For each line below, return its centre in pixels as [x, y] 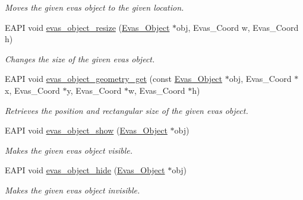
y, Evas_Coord [94, 90]
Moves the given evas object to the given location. [94, 7]
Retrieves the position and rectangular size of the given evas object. [127, 110]
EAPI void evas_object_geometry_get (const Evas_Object [114, 79]
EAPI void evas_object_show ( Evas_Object [86, 130]
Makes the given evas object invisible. [72, 190]
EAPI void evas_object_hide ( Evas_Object [85, 170]
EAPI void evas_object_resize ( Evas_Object [87, 27]
